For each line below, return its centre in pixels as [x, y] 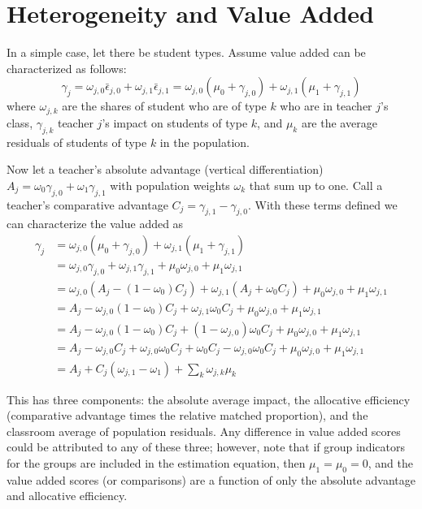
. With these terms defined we [322, 204]
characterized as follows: [67, 68]
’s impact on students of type [175, 122]
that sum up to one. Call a [316, 185]
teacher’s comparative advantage [87, 204]
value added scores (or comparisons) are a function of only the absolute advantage [211, 479]
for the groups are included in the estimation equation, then [156, 462]
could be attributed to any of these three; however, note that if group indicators [206, 447]
